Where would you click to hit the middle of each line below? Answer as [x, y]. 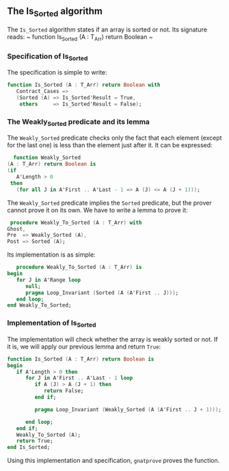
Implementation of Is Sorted [52, 324]
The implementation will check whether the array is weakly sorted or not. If [112, 339]
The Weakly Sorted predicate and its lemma [79, 122]
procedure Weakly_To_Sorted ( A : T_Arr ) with [76, 222]
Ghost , [16, 229]
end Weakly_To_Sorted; [39, 305]
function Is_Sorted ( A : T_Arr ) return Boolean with [84, 85]
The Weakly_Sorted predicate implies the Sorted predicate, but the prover [109, 203]
